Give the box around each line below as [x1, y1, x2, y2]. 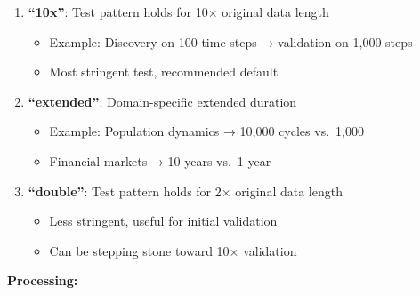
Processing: [7, 271, 78, 290]
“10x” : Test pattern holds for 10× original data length [28, 3, 329, 20]
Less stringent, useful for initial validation [49, 211, 278, 230]
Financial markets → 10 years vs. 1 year [49, 151, 271, 170]
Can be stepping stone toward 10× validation [49, 241, 297, 259]
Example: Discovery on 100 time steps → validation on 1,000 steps [49, 32, 413, 51]
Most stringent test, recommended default [49, 62, 279, 81]
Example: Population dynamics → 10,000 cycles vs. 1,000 [49, 122, 364, 140]
